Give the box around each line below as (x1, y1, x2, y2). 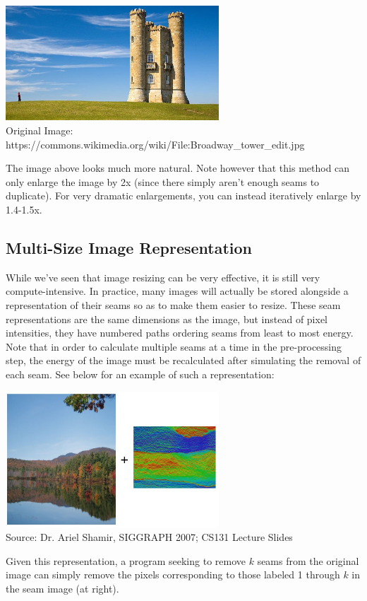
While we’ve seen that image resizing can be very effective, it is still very (6, 269, 320, 284)
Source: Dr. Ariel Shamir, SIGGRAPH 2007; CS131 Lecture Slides (6, 530, 293, 544)
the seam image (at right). (6, 581, 119, 596)
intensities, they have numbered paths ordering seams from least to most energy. (6, 325, 354, 340)
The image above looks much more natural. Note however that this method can (6, 161, 350, 175)
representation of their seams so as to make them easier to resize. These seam (6, 297, 341, 312)
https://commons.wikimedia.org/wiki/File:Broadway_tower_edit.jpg (6, 136, 305, 151)
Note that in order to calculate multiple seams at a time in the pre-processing (6, 339, 342, 354)
